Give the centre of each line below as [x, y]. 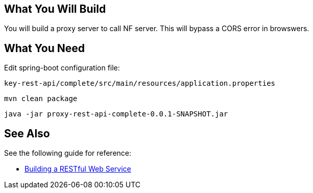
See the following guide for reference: [68, 153]
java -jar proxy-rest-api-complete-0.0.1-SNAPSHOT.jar [116, 114]
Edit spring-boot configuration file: [62, 68]
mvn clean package [41, 99]
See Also [27, 133]
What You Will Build [55, 9]
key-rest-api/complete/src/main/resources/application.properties [140, 83]
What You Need [44, 48]
